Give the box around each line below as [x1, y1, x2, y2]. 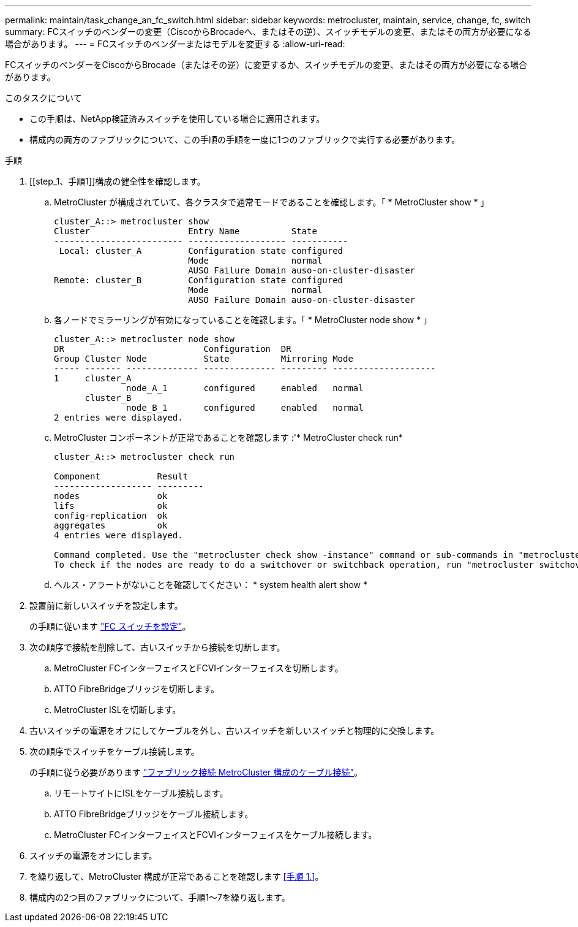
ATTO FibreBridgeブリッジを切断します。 [54, 684, 220, 694]
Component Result [54, 471, 189, 481]
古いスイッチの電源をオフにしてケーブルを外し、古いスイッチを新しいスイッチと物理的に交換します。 [29, 725, 440, 736]
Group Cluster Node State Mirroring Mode [54, 354, 353, 364]
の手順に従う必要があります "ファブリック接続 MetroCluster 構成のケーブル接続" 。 [29, 767, 362, 777]
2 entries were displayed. [54, 413, 183, 422]
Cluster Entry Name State [54, 226, 317, 236]
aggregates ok [54, 521, 168, 530]
